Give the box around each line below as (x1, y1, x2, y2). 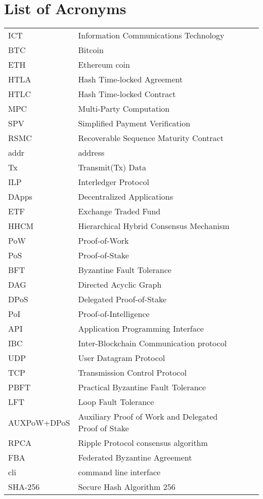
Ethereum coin (78, 59, 130, 71)
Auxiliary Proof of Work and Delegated (78, 411, 218, 423)
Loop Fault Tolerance (78, 396, 154, 408)
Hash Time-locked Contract (78, 88, 176, 100)
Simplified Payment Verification (78, 117, 191, 129)
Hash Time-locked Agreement (78, 73, 183, 85)
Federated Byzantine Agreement (78, 451, 192, 464)
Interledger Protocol (78, 176, 149, 188)
